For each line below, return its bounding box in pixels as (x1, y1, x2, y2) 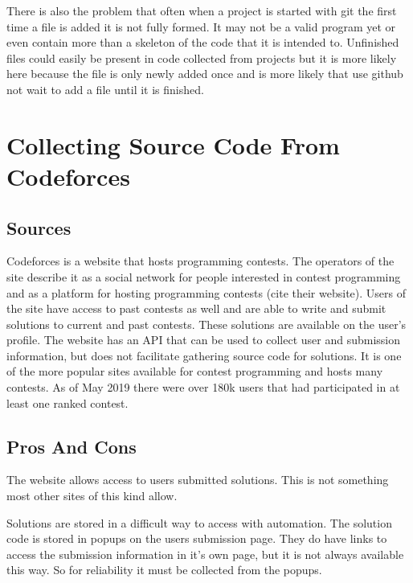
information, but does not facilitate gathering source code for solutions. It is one (6, 347, 402, 363)
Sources (6, 215, 72, 240)
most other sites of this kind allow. (6, 487, 178, 504)
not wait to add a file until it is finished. (6, 80, 204, 97)
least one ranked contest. (6, 394, 129, 411)
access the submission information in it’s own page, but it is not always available (6, 545, 404, 562)
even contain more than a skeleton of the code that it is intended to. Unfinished (6, 34, 399, 51)
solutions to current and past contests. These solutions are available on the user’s (6, 315, 407, 332)
